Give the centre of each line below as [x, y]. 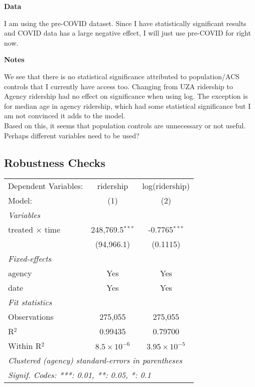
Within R [25, 346]
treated [21, 230]
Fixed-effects [30, 259]
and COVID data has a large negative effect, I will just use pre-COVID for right [127, 33]
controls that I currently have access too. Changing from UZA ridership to [118, 86]
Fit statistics [30, 302]
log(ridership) [166, 186]
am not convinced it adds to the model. [65, 116]
